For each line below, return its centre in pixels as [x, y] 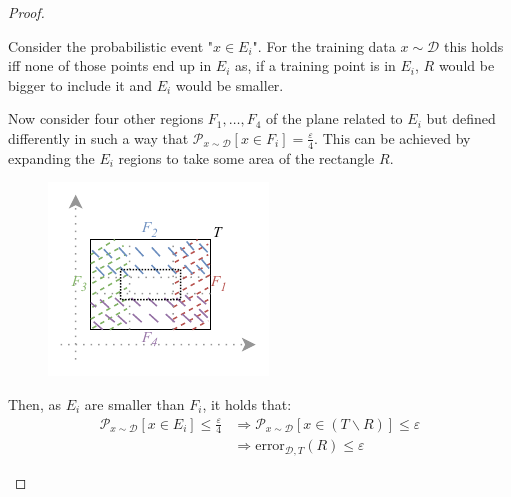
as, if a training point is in [315, 65]
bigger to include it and [80, 84]
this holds [473, 45]
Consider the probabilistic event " [110, 45]
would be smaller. [229, 84]
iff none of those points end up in [110, 65]
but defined [461, 118]
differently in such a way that [98, 137]
